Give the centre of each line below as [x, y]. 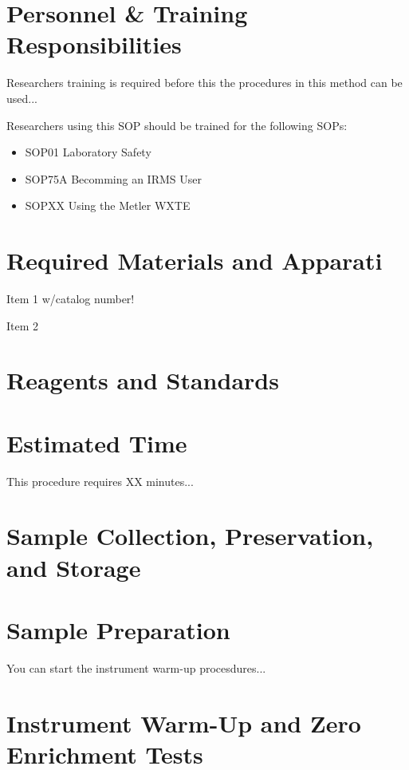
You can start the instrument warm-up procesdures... [136, 667]
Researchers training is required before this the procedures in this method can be [204, 83]
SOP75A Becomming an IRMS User [113, 178]
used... [22, 98]
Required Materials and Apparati [195, 261]
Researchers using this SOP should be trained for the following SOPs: [177, 125]
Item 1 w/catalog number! [71, 298]
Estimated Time [97, 442]
